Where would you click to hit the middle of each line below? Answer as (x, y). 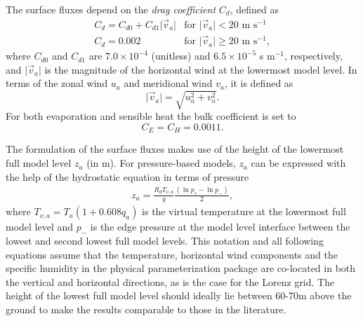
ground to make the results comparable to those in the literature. (146, 309)
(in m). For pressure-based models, (161, 163)
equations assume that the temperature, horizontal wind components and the (172, 254)
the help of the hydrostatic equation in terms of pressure (127, 176)
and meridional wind (168, 83)
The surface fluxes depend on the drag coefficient (111, 9)
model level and (40, 227)
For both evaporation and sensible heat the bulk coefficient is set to (151, 116)
